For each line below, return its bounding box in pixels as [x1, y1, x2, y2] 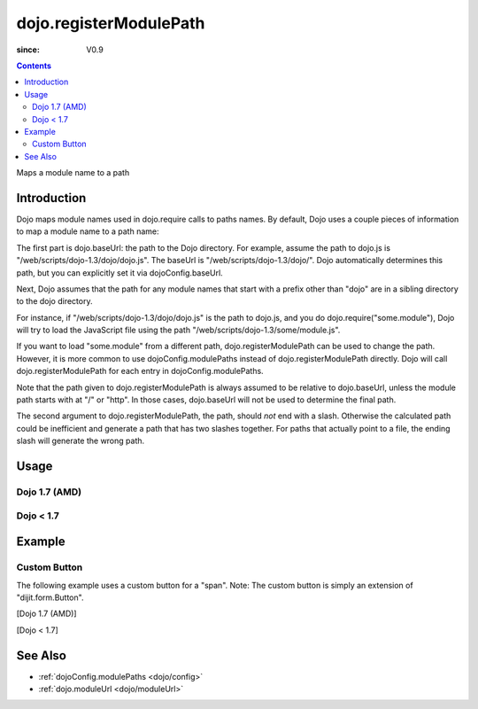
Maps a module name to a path [16, 168, 130, 178]
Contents [16, 60, 52, 71]
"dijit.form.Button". [16, 592, 84, 603]
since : [16, 44, 40, 55]
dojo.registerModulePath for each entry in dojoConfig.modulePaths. [16, 366, 265, 377]
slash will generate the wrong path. [16, 435, 145, 447]
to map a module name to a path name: [16, 226, 159, 237]
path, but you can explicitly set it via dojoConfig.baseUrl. [16, 267, 223, 278]
